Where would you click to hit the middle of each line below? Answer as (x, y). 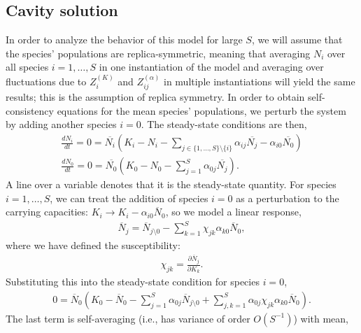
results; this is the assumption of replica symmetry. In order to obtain (155, 97)
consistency (30, 110)
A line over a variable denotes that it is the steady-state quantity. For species (171, 184)
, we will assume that (297, 40)
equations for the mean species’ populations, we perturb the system (201, 110)
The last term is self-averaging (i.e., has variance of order (128, 318)
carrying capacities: (47, 212)
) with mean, (321, 318)
